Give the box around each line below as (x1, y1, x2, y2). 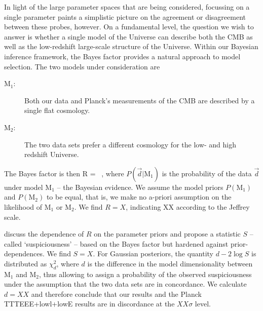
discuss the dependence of (4, 228, 84, 239)
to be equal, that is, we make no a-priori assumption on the (46, 191, 232, 202)
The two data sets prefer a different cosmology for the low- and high (24, 139, 237, 149)
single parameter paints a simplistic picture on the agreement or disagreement (4, 11, 246, 22)
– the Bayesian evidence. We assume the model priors (57, 181, 223, 192)
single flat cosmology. (24, 105, 90, 115)
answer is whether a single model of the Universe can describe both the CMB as (4, 31, 253, 42)
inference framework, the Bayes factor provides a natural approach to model (4, 51, 241, 61)
